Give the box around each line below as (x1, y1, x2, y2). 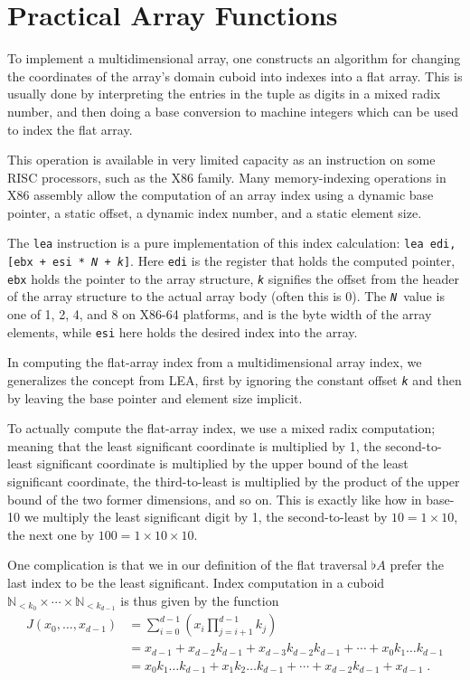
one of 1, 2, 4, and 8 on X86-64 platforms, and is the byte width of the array (7, 305, 432, 324)
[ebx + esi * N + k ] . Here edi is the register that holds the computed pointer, (7, 251, 456, 270)
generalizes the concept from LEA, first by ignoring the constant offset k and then (7, 370, 462, 389)
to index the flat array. (7, 119, 133, 138)
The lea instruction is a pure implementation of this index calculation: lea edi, (7, 233, 456, 252)
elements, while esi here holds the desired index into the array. (7, 322, 358, 341)
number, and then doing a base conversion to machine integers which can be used (7, 101, 458, 120)
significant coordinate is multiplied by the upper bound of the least (36, 454, 409, 473)
